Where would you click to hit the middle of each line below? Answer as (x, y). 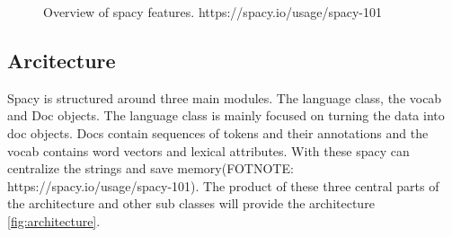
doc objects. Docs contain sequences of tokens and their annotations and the (218, 132)
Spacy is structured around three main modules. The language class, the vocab (225, 97)
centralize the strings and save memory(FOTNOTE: (151, 168)
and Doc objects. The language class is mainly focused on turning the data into (226, 115)
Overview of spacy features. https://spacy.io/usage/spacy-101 (213, 12)
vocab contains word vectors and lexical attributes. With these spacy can (208, 150)
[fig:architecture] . (54, 220)
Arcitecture (62, 60)
